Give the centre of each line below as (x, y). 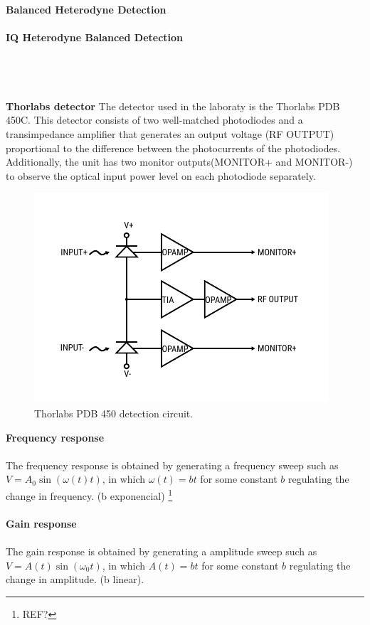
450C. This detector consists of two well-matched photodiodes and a (154, 120)
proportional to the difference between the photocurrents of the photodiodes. (173, 148)
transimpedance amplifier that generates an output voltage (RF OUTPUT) (170, 133)
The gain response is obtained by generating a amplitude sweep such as (162, 551)
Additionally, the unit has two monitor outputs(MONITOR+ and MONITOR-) (179, 162)
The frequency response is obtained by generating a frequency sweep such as (172, 465)
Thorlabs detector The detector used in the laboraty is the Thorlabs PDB (173, 106)
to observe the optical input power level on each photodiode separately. (161, 175)
